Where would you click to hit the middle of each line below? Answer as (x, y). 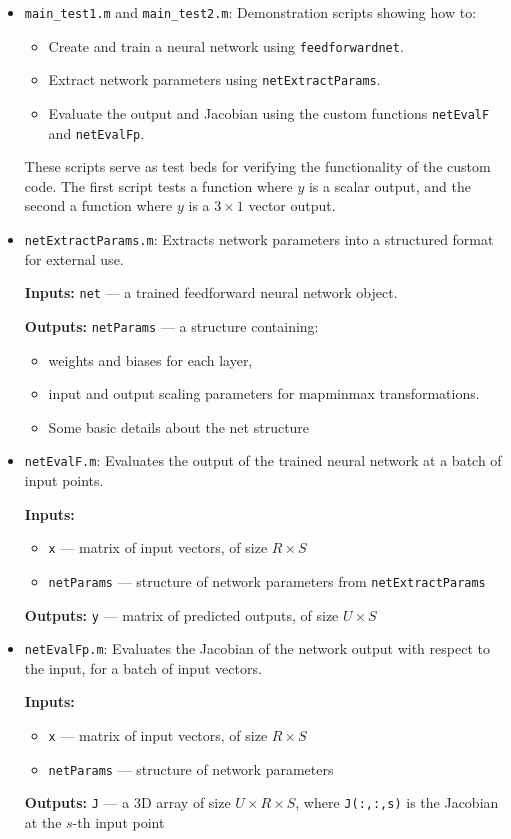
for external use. (74, 258)
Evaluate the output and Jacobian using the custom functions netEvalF (269, 112)
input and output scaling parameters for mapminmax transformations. (264, 393)
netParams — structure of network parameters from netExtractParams (267, 580)
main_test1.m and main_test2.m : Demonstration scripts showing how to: (250, 12)
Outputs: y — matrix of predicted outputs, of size (181, 614)
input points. (64, 480)
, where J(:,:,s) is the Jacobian (397, 802)
